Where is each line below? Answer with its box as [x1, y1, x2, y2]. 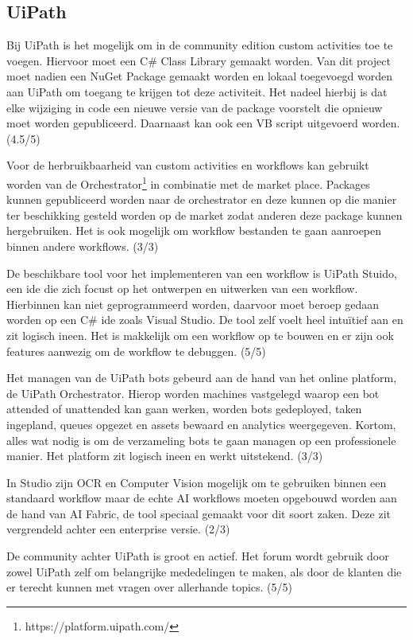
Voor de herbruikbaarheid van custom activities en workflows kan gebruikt [6, 157, 369, 174]
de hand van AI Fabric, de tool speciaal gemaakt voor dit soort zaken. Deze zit [6, 505, 392, 521]
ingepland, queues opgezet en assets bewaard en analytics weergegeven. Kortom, [6, 416, 396, 432]
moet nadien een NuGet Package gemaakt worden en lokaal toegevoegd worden [6, 68, 393, 84]
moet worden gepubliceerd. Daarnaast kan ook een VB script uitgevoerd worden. [6, 115, 400, 131]
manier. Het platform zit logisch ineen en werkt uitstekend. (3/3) [6, 447, 323, 464]
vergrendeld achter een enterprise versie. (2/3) [6, 521, 230, 537]
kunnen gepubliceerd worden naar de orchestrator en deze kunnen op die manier [6, 191, 397, 208]
